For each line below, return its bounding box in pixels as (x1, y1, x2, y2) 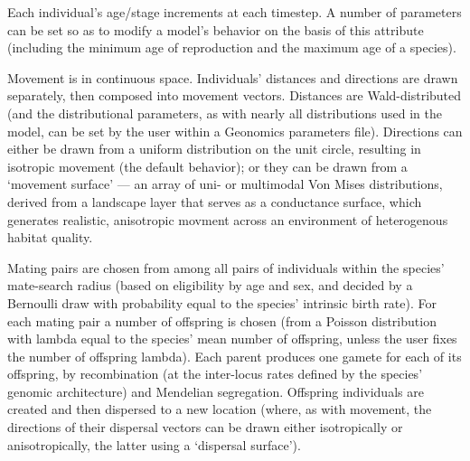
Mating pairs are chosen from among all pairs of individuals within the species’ (7, 258, 445, 277)
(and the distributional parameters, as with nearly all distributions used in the (7, 103, 442, 122)
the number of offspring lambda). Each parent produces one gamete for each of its (7, 346, 462, 365)
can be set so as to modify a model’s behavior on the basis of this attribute (7, 20, 424, 39)
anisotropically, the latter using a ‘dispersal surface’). (7, 435, 301, 454)
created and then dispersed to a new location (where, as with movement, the (7, 400, 432, 419)
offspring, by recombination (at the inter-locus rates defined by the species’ (7, 364, 423, 383)
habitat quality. (7, 228, 93, 247)
